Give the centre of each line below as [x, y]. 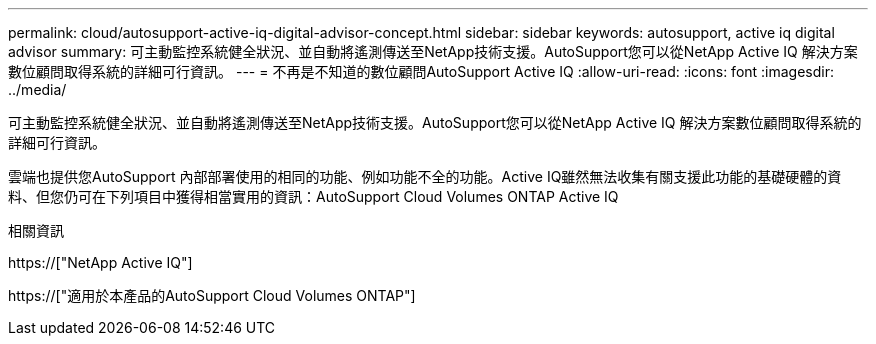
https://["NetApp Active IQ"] [100, 262]
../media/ [37, 89]
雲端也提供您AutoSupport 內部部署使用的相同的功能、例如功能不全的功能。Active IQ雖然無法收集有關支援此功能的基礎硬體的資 [425, 176]
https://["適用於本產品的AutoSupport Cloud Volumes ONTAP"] [212, 295]
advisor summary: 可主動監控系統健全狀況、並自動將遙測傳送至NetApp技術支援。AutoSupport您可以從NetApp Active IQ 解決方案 [433, 51]
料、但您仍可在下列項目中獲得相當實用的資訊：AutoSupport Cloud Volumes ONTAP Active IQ [313, 196]
